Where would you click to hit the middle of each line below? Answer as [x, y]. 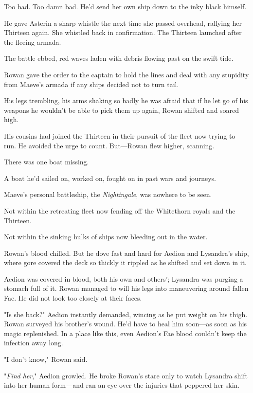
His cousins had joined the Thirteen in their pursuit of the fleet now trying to [120, 135]
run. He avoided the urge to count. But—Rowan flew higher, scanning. [109, 145]
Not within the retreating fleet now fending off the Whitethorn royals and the [120, 210]
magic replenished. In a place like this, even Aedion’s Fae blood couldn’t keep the [125, 333]
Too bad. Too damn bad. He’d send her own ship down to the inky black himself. [125, 6]
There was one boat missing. [46, 162]
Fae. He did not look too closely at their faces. [73, 298]
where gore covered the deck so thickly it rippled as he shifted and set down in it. [125, 262]
